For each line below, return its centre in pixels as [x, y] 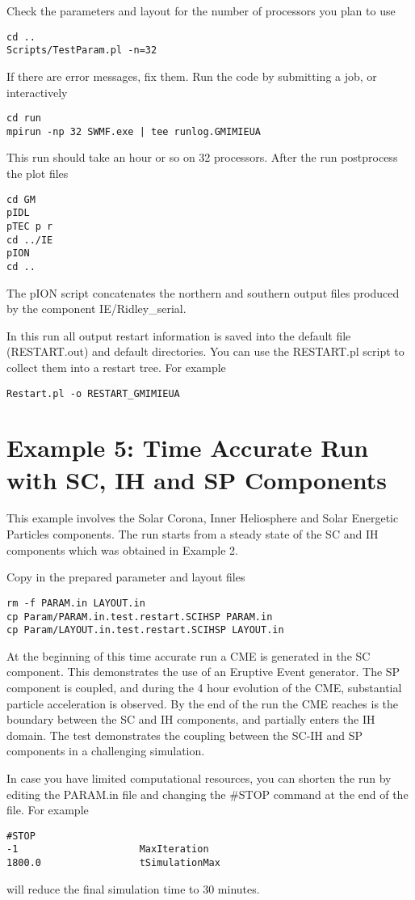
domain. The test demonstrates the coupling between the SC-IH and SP [185, 735]
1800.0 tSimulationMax [113, 863]
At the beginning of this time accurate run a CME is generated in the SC [189, 655]
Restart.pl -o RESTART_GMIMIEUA [93, 393]
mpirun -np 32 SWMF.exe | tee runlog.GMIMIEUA [134, 131]
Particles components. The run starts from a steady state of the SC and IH [193, 534]
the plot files [38, 173]
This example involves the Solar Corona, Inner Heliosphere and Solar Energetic [203, 518]
